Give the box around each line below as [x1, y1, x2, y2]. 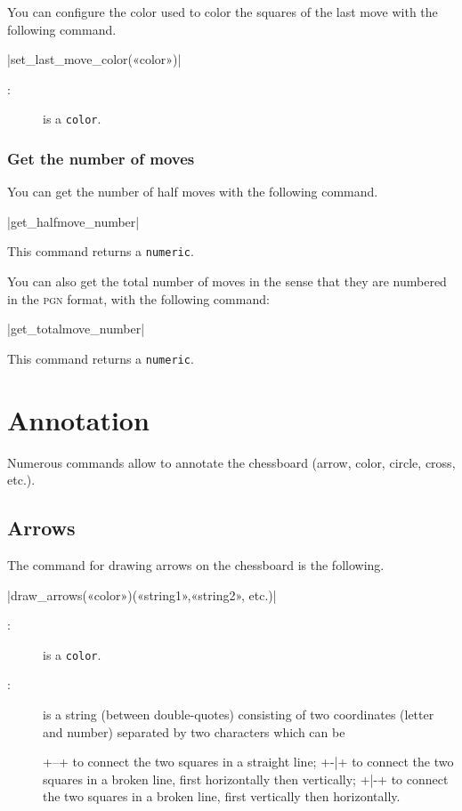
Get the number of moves [7, 147, 195, 169]
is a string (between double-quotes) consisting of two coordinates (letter [43, 705, 434, 724]
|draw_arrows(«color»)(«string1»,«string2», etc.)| [7, 585, 277, 604]
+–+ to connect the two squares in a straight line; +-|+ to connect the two [43, 752, 454, 771]
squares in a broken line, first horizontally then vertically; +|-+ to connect [43, 769, 449, 788]
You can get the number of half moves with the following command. [7, 182, 378, 201]
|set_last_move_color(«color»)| [7, 50, 182, 68]
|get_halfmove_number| [7, 212, 140, 230]
